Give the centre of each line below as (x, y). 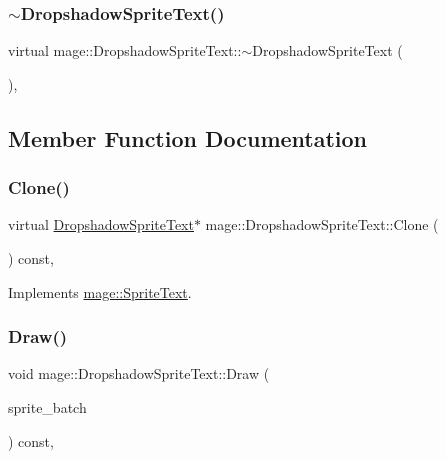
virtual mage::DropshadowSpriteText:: (125, 50)
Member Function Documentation (188, 137)
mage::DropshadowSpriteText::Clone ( (322, 224)
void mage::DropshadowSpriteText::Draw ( (139, 373)
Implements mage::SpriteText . (100, 291)
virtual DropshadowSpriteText (101, 224)
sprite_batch (47, 407)
